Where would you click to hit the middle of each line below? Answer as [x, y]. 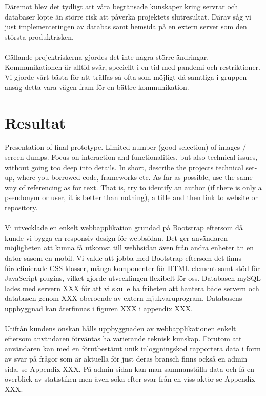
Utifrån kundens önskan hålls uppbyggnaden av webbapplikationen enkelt [120, 328]
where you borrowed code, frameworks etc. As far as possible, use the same [135, 177]
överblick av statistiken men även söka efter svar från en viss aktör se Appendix [130, 379]
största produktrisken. [39, 36]
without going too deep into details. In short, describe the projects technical [124, 167]
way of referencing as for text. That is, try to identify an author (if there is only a [133, 187]
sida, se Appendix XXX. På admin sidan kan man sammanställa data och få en [130, 368]
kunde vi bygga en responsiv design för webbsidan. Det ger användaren [116, 237]
